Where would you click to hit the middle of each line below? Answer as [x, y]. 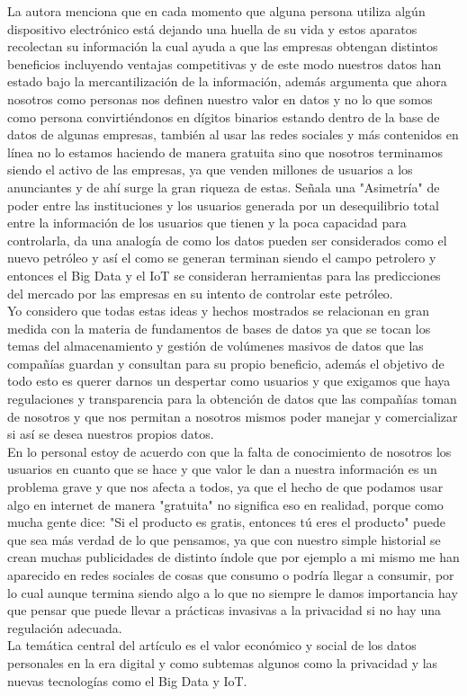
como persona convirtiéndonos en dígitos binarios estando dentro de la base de [224, 116]
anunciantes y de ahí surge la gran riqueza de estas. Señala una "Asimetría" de [224, 187]
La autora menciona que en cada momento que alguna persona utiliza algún [216, 11]
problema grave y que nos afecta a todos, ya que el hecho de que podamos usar [225, 487]
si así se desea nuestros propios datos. [111, 434]
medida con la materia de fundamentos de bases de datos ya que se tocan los [219, 328]
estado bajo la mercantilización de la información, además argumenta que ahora [227, 81]
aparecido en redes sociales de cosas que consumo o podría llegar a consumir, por [231, 575]
